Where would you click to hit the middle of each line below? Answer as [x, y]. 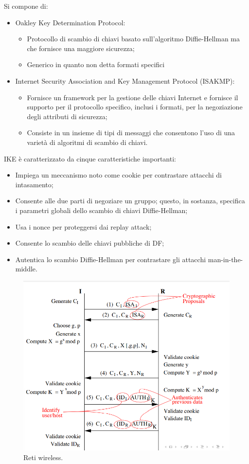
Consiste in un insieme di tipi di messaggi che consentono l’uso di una [131, 133]
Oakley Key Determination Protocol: [70, 22]
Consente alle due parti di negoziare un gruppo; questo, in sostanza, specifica [130, 201]
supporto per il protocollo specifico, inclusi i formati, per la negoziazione [135, 107]
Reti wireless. [43, 457]
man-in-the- [225, 259]
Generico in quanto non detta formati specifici [96, 64]
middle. [26, 269]
